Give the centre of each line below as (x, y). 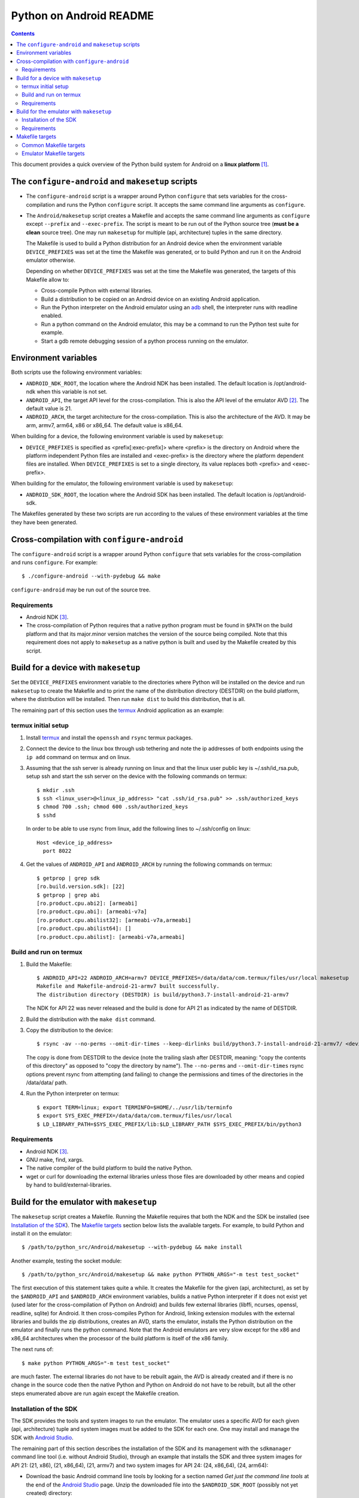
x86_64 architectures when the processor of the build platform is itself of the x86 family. (120, 1338)
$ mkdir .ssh (56, 790)
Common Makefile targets (54, 145)
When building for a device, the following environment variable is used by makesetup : (117, 436)
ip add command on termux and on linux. (78, 757)
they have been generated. (44, 522)
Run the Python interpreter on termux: (73, 1094)
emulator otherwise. (51, 260)
